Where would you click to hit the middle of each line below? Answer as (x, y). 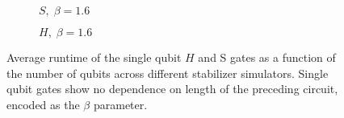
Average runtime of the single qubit (94, 57)
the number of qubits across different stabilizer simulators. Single (168, 73)
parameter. (120, 104)
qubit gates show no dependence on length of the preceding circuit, (172, 89)
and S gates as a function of (267, 57)
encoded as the (43, 104)
